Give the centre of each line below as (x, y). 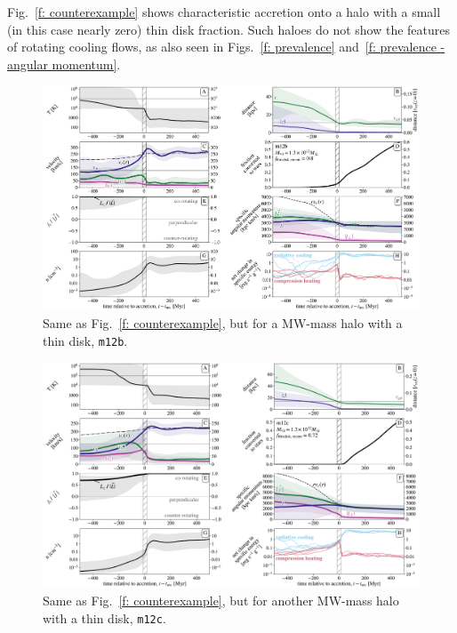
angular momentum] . (64, 64)
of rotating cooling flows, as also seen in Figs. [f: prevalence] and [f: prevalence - (226, 47)
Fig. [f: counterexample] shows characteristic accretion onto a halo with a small (224, 12)
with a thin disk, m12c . (104, 617)
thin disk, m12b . (85, 340)
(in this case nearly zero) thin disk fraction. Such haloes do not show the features (229, 29)
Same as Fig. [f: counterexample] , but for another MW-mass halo (221, 601)
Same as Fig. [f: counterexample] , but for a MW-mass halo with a (223, 323)
